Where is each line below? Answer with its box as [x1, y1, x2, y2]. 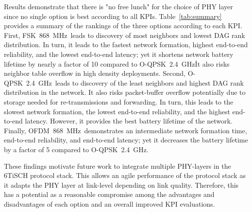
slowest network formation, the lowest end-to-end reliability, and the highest [4, 106, 230, 116]
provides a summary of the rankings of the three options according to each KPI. [4, 20, 242, 31]
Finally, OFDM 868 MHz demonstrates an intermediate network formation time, [4, 125, 247, 135]
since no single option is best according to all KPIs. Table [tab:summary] [4, 11, 222, 21]
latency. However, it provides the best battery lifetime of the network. [25, 116, 233, 126]
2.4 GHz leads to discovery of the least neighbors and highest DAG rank [26, 77, 244, 88]
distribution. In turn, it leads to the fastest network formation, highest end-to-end [4, 39, 248, 50]
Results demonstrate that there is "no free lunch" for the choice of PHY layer [4, 1, 233, 11]
